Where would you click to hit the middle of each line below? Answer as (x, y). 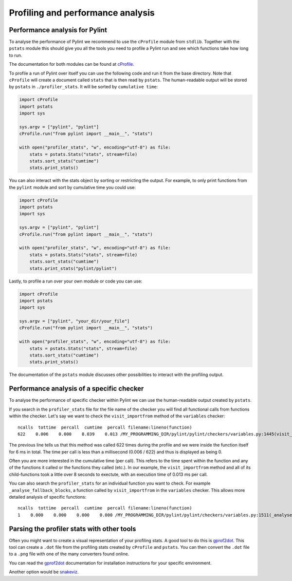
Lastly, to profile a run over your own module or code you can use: (76, 281)
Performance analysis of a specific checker (76, 389)
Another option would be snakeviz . (44, 572)
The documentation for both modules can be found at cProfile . (72, 64)
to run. (16, 55)
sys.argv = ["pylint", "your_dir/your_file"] (74, 321)
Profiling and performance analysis (82, 13)
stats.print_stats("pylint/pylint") (73, 268)
